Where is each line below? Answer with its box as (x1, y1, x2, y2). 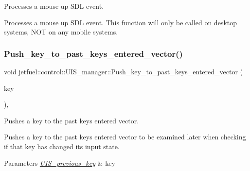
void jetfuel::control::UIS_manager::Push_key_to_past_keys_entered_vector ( (4, 67, 243, 76)
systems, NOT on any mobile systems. (4, 27, 118, 37)
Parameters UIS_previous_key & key (4, 157, 115, 168)
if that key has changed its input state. (4, 141, 120, 151)
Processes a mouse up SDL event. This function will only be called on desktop (4, 17, 237, 27)
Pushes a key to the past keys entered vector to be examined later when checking (4, 132, 246, 142)
